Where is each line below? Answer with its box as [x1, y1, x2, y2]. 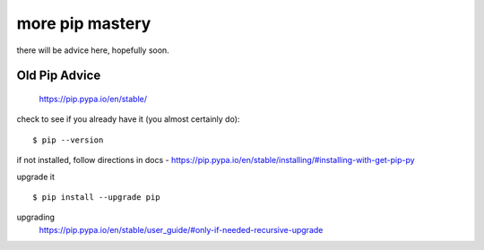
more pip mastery [16, 13, 151, 33]
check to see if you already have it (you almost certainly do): [16, 114, 240, 125]
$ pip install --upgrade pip [32, 192, 160, 202]
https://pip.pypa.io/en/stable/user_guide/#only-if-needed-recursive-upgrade [39, 224, 324, 235]
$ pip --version [32, 134, 104, 145]
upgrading [16, 211, 56, 223]
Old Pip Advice [16, 68, 101, 83]
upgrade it [16, 171, 56, 182]
